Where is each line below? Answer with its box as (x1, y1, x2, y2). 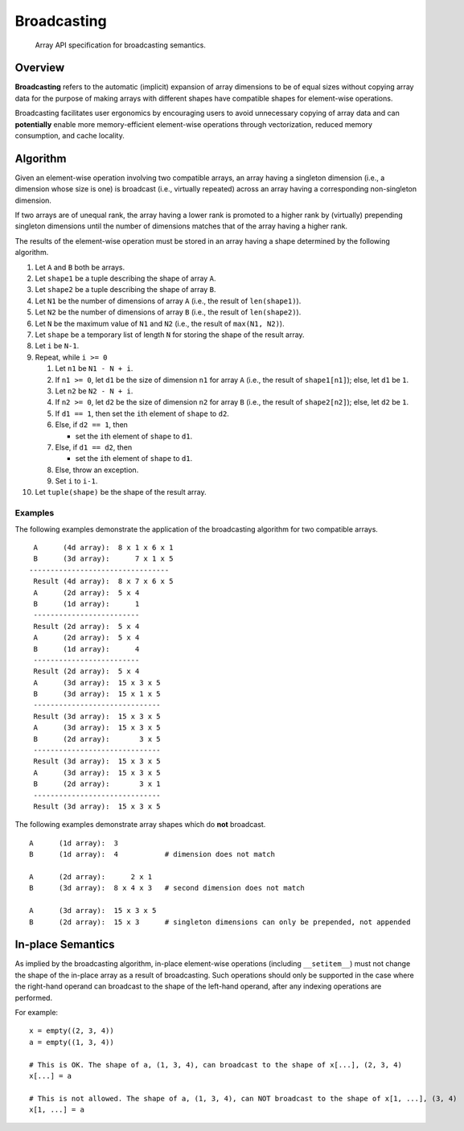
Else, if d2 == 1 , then (55, 420, 129, 430)
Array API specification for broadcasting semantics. (35, 40, 207, 50)
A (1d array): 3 (29, 838, 119, 848)
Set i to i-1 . (55, 476, 98, 486)
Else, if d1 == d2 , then (55, 442, 133, 452)
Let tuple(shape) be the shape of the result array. (35, 487, 207, 497)
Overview (14, 61, 65, 75)
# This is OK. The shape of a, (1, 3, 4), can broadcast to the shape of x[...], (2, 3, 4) (29, 1060, 402, 1069)
